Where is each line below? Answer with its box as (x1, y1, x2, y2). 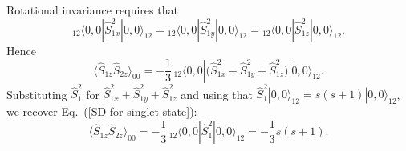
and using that (181, 85, 253, 102)
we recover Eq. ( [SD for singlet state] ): (6, 103, 197, 120)
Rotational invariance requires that (6, 2, 178, 18)
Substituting (6, 85, 67, 102)
